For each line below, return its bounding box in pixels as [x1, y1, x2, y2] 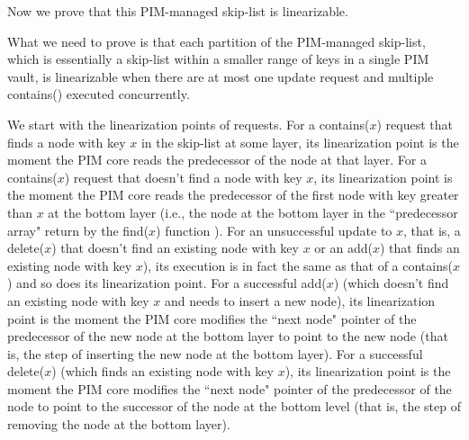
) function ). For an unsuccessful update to [156, 220, 392, 239]
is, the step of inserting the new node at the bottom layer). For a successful [7, 344, 423, 363]
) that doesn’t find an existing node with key [51, 238, 299, 257]
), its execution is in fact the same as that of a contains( [142, 256, 453, 274]
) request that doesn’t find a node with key [64, 167, 302, 186]
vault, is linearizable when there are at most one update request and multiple [7, 67, 434, 85]
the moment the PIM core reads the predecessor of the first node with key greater [7, 185, 459, 204]
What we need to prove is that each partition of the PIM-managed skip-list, [7, 31, 426, 50]
